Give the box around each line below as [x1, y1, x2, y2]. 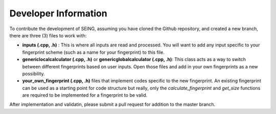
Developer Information [9, 8, 107, 19]
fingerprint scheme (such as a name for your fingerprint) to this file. [22, 49, 165, 55]
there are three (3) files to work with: [9, 32, 87, 38]
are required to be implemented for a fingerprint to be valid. [22, 92, 148, 98]
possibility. [22, 71, 45, 77]
